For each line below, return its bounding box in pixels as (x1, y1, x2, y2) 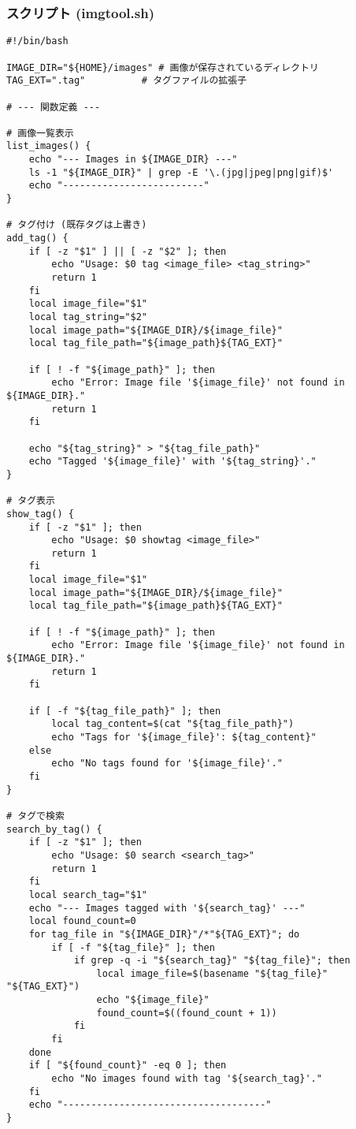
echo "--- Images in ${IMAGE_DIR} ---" (28, 154, 238, 166)
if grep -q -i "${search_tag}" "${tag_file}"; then (73, 955, 350, 967)
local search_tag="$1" (28, 889, 147, 900)
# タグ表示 (6, 495, 55, 507)
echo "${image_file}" (96, 994, 210, 1006)
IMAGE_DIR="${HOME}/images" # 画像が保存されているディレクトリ (6, 61, 319, 73)
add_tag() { (6, 233, 69, 244)
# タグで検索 (6, 810, 65, 822)
